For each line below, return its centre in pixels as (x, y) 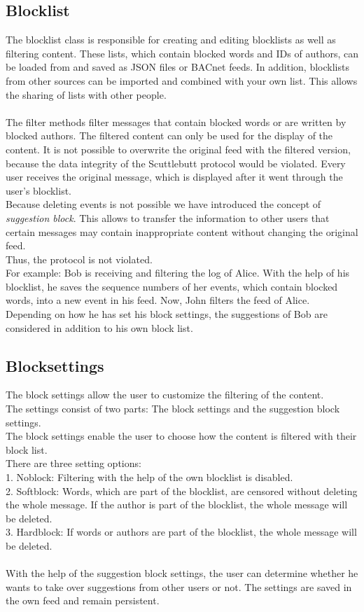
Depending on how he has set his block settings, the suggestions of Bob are (167, 314)
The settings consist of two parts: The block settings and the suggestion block (173, 409)
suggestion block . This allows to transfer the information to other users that (168, 217)
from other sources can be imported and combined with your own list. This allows (182, 80)
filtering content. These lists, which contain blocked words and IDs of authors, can (182, 53)
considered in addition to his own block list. (99, 327)
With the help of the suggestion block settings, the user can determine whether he (182, 573)
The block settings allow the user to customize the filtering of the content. (165, 395)
